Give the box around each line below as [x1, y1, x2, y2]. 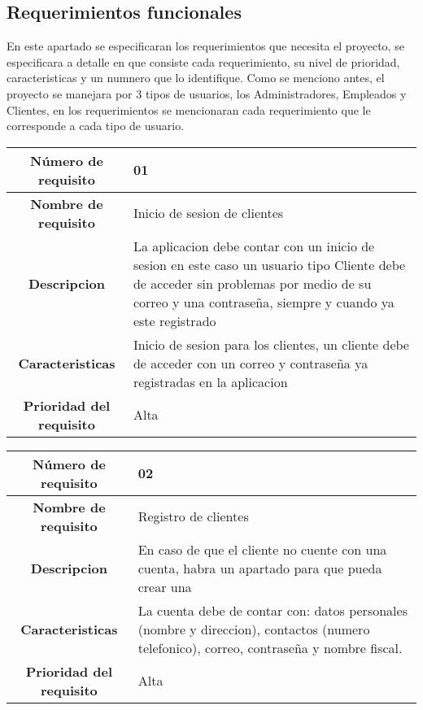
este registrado [133, 311, 216, 330]
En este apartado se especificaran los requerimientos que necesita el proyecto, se [7, 37, 404, 54]
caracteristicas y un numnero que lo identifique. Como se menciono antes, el [7, 69, 385, 86]
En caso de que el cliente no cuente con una [137, 539, 387, 559]
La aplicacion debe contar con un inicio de [133, 236, 375, 255]
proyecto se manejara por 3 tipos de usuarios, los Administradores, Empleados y [7, 85, 407, 102]
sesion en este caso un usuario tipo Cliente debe [133, 255, 406, 274]
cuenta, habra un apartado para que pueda [137, 558, 382, 577]
